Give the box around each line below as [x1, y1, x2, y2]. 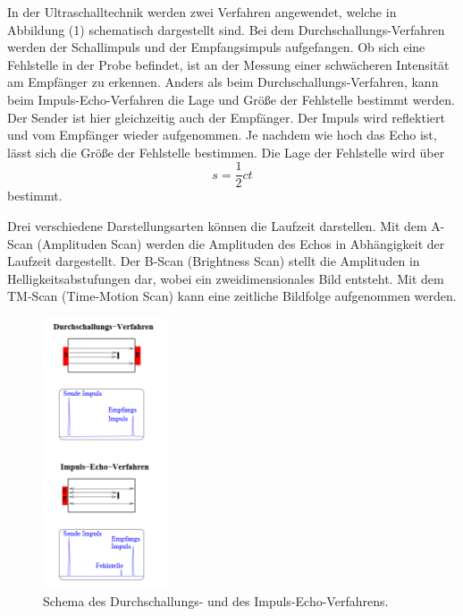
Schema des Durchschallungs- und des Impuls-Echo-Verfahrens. [43, 591, 389, 610]
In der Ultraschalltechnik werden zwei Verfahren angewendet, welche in [7, 3, 397, 21]
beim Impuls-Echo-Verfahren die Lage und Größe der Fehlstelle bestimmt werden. [7, 90, 455, 108]
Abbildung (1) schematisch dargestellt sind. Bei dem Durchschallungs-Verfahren [7, 20, 445, 38]
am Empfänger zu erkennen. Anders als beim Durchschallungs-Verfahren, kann [7, 73, 439, 91]
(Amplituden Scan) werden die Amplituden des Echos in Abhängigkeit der [37, 234, 445, 252]
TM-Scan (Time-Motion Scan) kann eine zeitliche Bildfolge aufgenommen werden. [7, 287, 457, 305]
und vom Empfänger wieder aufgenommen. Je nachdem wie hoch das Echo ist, [7, 125, 437, 144]
